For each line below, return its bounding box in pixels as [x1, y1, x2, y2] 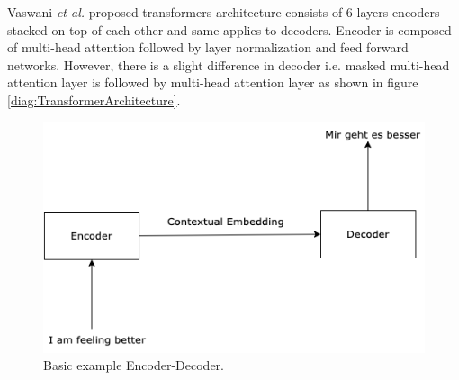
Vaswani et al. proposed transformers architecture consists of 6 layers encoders [7, 3, 440, 21]
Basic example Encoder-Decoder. [43, 356, 224, 375]
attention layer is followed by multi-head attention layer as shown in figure [7, 73, 418, 92]
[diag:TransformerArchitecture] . [7, 90, 181, 109]
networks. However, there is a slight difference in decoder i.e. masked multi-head [7, 55, 450, 74]
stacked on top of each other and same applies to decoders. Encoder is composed [7, 20, 452, 39]
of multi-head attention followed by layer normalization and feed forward [7, 38, 409, 57]
